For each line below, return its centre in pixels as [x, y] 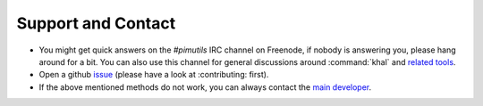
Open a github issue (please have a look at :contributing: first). [154, 75]
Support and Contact [96, 23]
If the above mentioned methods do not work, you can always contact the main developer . [205, 87]
